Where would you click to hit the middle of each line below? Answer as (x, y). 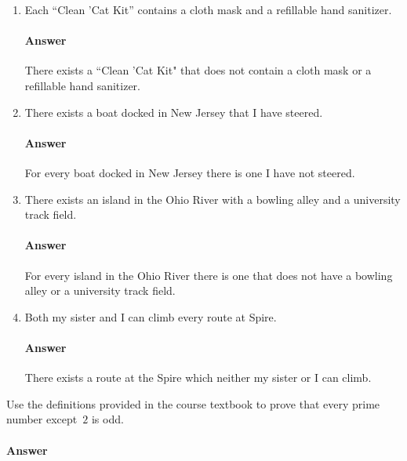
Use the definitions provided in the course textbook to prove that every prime (193, 403)
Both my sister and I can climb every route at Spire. (151, 316)
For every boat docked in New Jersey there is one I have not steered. (190, 172)
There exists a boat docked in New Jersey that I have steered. (174, 112)
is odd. (107, 419)
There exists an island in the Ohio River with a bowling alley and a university (213, 199)
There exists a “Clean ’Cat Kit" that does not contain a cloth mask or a (198, 70)
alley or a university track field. (100, 290)
